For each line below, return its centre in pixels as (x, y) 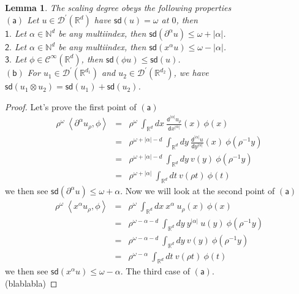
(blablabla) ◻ (31, 283)
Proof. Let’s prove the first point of (71, 106)
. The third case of (155, 271)
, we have (191, 73)
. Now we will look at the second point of (198, 191)
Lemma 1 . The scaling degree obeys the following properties (118, 7)
